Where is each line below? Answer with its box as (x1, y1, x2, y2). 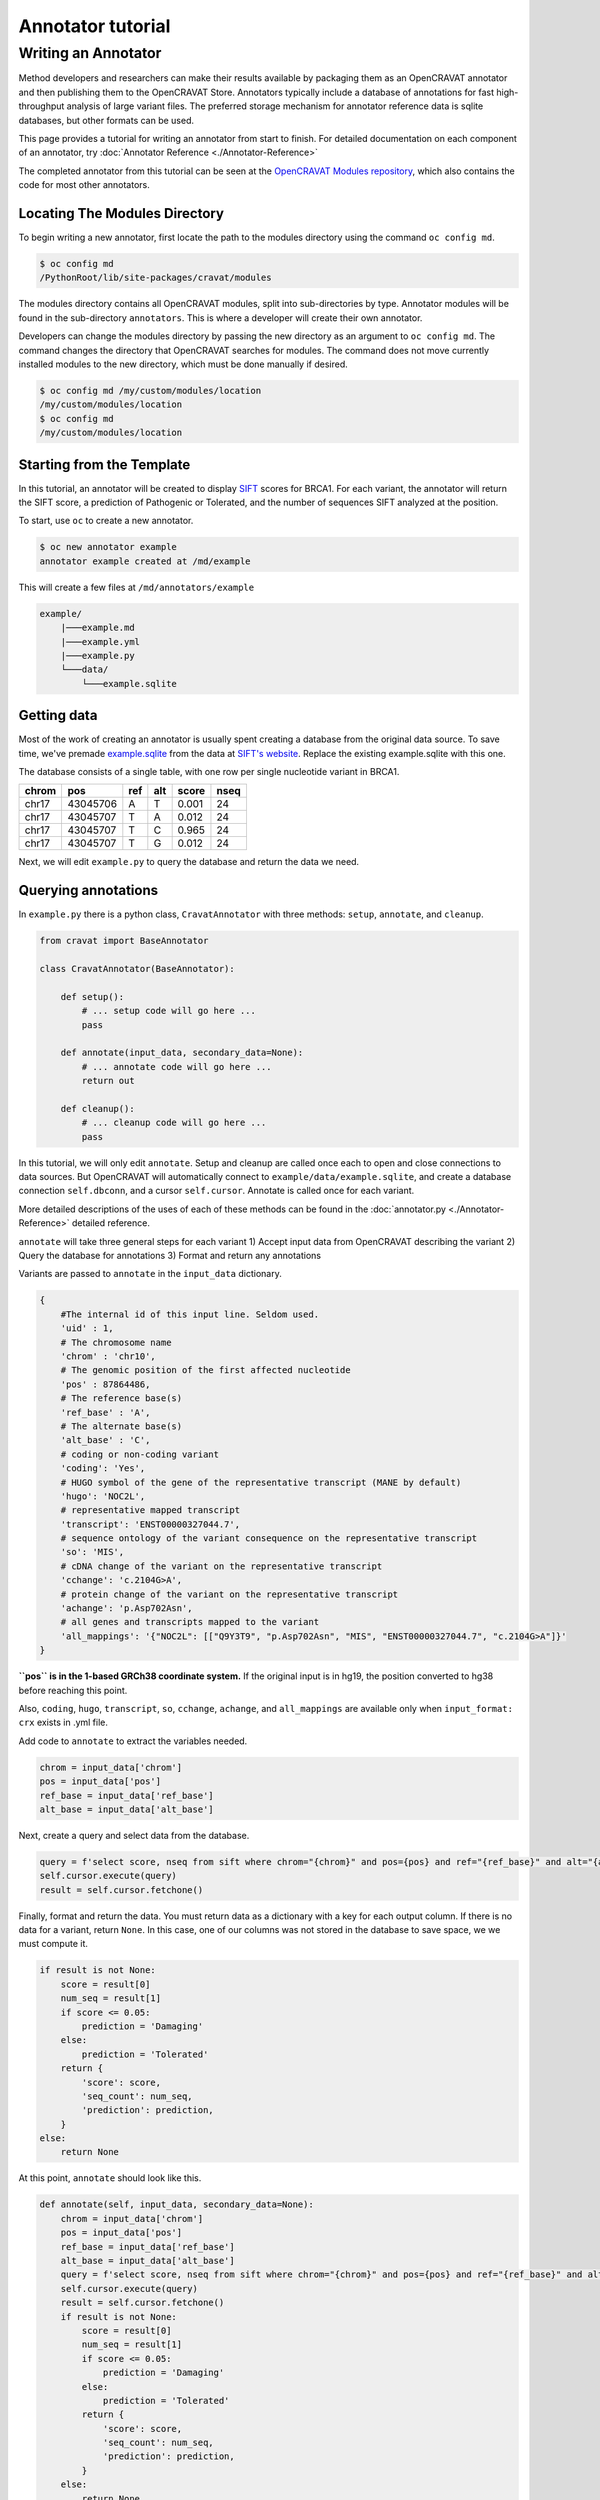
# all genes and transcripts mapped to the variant (60, 1616, 320, 1628)
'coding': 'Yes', (60, 1463, 146, 1474)
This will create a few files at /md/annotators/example (18, 581, 255, 593)
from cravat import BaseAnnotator (39, 935, 209, 947)
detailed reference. (71, 1217, 150, 1229)
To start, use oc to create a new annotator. (18, 515, 194, 527)
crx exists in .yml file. (18, 1716, 109, 1729)
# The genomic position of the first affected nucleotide (60, 1365, 351, 1376)
